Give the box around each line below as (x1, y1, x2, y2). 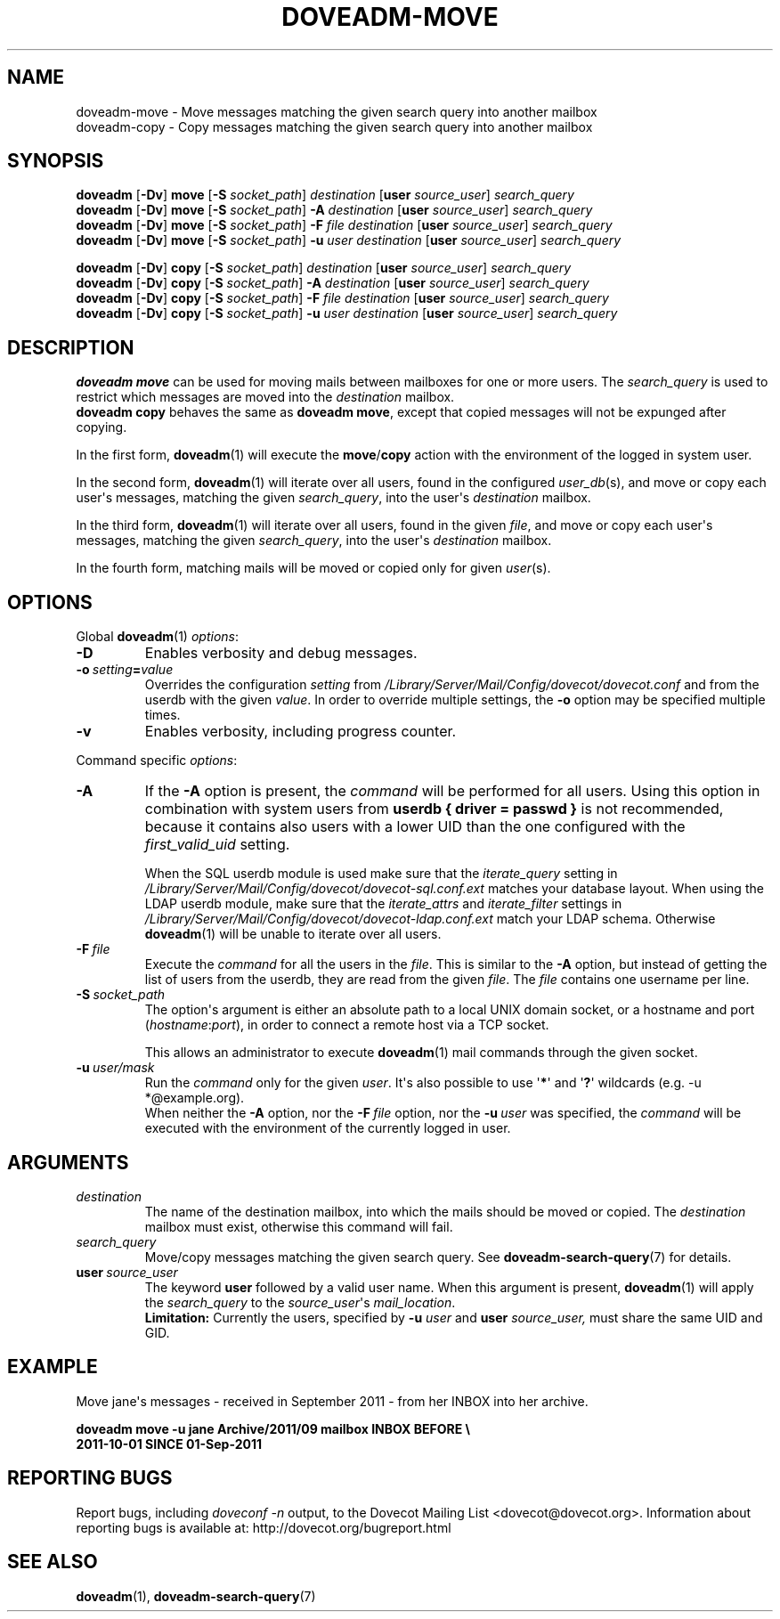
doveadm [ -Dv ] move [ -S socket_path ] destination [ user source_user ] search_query (76, 187, 574, 203)
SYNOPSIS (7, 150, 104, 173)
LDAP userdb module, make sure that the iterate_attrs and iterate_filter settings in (144, 896, 622, 912)
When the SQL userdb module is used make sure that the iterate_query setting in (144, 866, 618, 882)
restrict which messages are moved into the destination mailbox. (76, 389, 455, 405)
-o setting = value (76, 662, 174, 678)
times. (144, 707, 181, 723)
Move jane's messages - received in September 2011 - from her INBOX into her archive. (76, 1393, 589, 1409)
